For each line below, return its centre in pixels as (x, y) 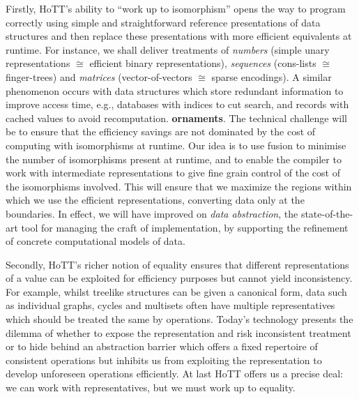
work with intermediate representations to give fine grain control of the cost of (173, 173)
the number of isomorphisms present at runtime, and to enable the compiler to (174, 159)
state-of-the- (327, 213)
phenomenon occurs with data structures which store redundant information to (175, 90)
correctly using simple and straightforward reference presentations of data (163, 22)
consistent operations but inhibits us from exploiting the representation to (164, 360)
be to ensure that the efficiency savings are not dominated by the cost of (161, 131)
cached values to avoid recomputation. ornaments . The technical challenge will (176, 118)
